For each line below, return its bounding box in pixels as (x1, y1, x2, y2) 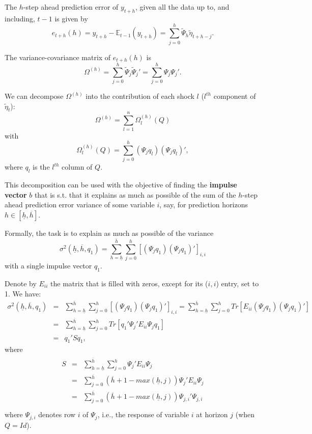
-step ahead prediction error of (23, 2, 119, 12)
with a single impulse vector (5, 260, 92, 271)
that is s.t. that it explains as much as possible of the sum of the (34, 189, 236, 200)
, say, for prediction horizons (159, 199, 248, 210)
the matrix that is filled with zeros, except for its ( (50, 278, 208, 288)
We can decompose (5, 91, 64, 101)
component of (213, 91, 256, 101)
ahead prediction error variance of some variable (5, 199, 155, 210)
